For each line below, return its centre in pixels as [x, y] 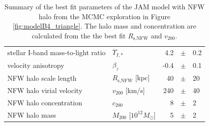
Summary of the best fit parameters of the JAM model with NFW [104, 6]
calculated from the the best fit [79, 35]
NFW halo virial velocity [45, 90]
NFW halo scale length [42, 78]
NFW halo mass [32, 114]
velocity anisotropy [36, 65]
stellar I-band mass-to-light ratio [57, 52]
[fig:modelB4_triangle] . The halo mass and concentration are [104, 26]
